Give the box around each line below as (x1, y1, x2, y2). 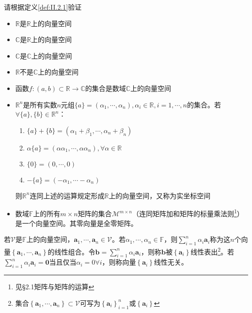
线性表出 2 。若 (190, 245, 235, 256)
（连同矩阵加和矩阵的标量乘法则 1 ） (132, 207, 244, 218)
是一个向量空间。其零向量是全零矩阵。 (15, 218, 138, 228)
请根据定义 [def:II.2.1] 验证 (4, 2, 82, 12)
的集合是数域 (85, 83, 126, 93)
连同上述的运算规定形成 (30, 190, 105, 200)
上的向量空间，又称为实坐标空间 (109, 190, 211, 200)
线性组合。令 (54, 246, 95, 256)
